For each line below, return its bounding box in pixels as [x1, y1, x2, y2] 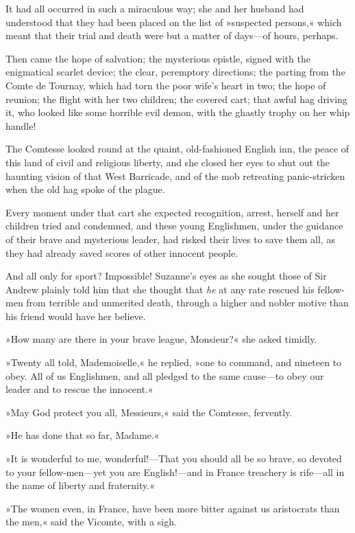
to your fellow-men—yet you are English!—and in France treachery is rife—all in [5, 464, 345, 479]
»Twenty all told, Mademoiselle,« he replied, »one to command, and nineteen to [5, 355, 342, 370]
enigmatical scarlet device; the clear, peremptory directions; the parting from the [5, 65, 345, 79]
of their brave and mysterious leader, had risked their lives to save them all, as [5, 231, 335, 246]
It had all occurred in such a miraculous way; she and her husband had [5, 1, 304, 15]
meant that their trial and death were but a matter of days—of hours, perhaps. [5, 28, 339, 43]
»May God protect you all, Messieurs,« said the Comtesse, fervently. [5, 405, 293, 419]
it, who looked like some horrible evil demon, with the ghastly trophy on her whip [5, 105, 350, 120]
